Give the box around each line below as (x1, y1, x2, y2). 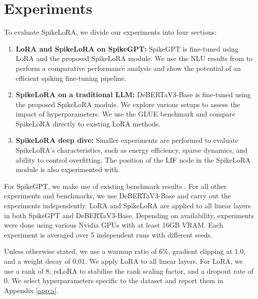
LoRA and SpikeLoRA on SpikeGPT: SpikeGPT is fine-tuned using (15, 43, 239, 54)
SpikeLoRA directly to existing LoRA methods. (15, 118, 161, 128)
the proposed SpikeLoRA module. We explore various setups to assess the (15, 99, 240, 109)
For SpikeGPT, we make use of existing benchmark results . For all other (4, 180, 227, 191)
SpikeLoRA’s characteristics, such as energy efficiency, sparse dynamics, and (15, 145, 248, 155)
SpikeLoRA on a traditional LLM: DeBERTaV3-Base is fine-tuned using (15, 89, 251, 100)
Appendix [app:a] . (4, 285, 59, 295)
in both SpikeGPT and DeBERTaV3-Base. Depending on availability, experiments (4, 210, 254, 220)
